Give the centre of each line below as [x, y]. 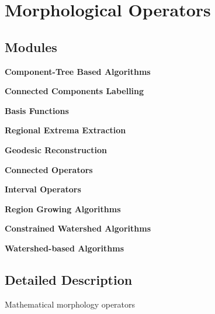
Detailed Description [69, 279]
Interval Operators [43, 189]
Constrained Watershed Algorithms [78, 228]
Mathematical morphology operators [70, 304]
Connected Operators [49, 169]
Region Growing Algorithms [63, 208]
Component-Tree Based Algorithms [78, 71]
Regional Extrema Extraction [65, 130]
